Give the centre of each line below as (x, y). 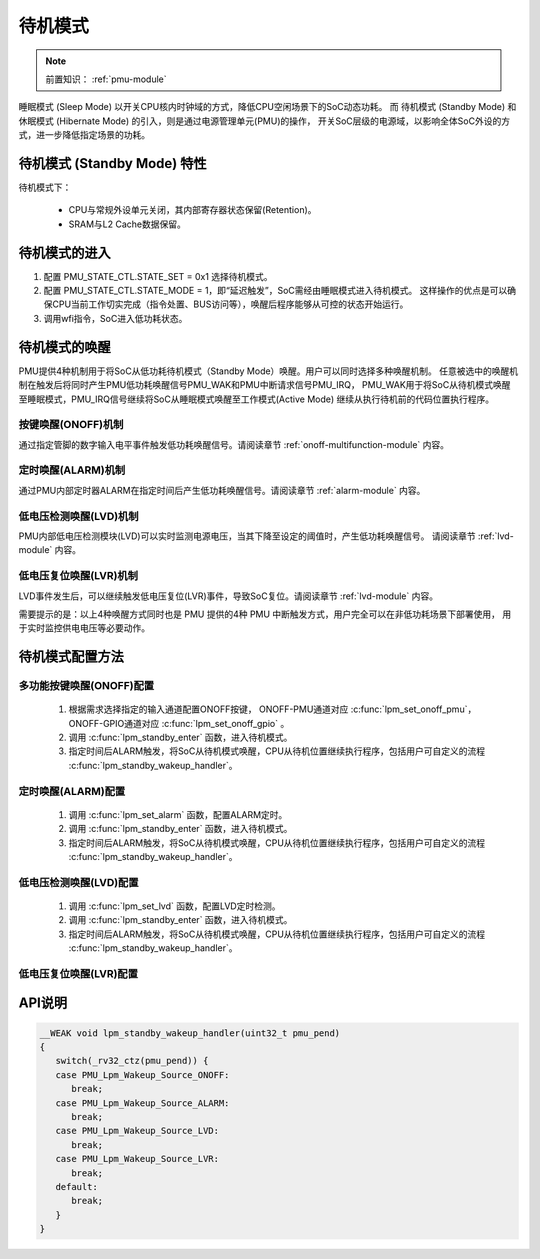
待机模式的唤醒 (64, 346)
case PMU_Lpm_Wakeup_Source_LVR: (137, 1159)
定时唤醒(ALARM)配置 (72, 791)
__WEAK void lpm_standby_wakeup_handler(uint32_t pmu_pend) (190, 1033)
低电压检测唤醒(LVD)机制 (78, 516)
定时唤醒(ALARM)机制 (72, 470)
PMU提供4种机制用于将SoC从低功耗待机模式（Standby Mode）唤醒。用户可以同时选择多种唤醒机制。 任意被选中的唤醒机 (268, 371)
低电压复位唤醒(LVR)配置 (78, 973)
